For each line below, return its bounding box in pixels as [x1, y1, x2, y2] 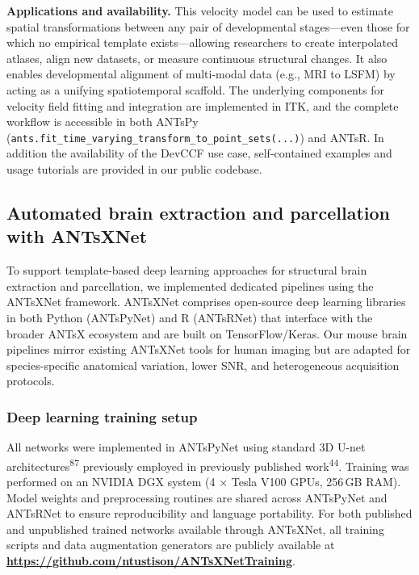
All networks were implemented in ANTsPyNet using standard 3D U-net [6, 439, 366, 455]
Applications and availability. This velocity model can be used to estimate [6, 2, 393, 19]
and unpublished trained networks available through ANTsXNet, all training [6, 520, 384, 537]
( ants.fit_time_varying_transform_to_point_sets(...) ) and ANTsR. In [6, 128, 384, 145]
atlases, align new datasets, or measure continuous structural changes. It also [6, 49, 388, 66]
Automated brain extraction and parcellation [6, 199, 390, 225]
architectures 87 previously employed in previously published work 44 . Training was [6, 455, 409, 474]
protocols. [6, 372, 55, 389]
